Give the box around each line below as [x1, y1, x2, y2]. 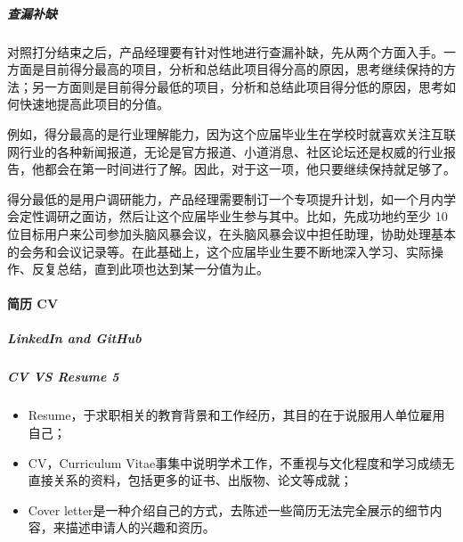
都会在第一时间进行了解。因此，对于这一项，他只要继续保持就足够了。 [44, 160, 456, 178]
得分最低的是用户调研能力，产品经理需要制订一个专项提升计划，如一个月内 [7, 189, 443, 208]
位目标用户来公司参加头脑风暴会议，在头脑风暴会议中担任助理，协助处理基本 [7, 224, 456, 242]
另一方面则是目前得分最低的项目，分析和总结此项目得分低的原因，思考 [31, 77, 443, 95]
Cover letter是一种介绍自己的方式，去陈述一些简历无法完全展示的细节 [28, 500, 430, 519]
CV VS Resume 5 [7, 367, 119, 386]
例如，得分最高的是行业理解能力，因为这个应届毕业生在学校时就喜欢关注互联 [7, 124, 456, 143]
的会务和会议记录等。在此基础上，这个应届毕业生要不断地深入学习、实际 [7, 242, 431, 260]
